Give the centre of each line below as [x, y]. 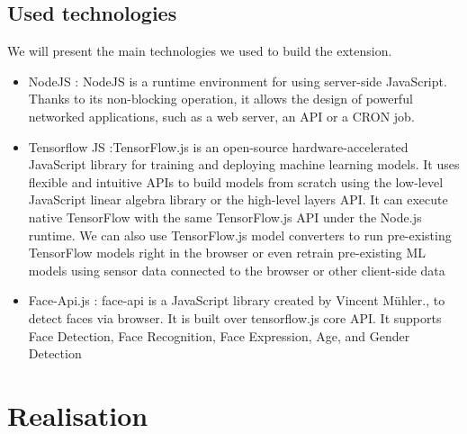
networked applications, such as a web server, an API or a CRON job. [221, 116]
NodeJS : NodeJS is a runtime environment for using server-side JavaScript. [238, 81]
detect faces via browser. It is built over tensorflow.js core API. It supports [235, 317]
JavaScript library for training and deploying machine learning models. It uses [244, 164]
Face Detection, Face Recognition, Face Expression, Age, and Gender [219, 335]
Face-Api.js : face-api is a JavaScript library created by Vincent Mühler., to [237, 300]
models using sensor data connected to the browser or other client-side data [237, 270]
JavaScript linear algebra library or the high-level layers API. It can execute [238, 199]
